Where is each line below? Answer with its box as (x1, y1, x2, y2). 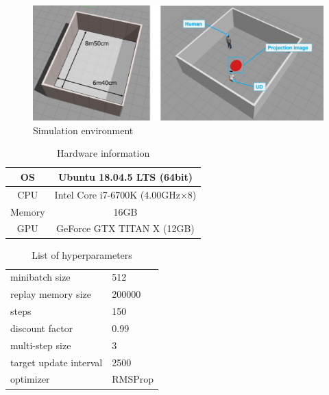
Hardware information (57, 146, 150, 160)
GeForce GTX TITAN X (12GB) (56, 221, 195, 235)
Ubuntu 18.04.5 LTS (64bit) (58, 169, 193, 183)
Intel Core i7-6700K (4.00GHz (54, 187, 180, 201)
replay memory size (10, 287, 91, 301)
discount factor (10, 320, 73, 335)
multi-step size (10, 337, 71, 352)
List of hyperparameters (32, 247, 132, 262)
